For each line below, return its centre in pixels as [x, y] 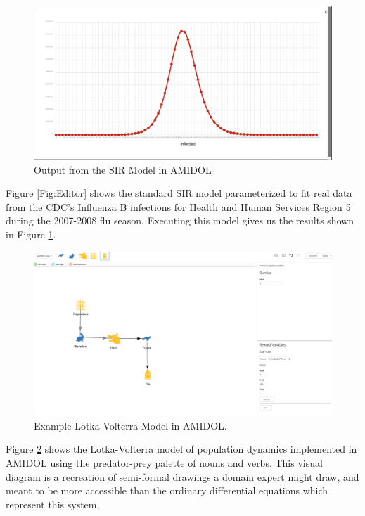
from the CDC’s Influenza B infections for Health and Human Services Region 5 [178, 206]
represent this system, [53, 504]
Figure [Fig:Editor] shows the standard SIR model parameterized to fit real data [179, 193]
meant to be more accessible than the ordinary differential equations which [167, 490]
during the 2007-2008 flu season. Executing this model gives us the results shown [180, 220]
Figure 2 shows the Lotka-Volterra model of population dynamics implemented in [181, 449]
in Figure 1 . [31, 234]
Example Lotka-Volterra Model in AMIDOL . [130, 425]
